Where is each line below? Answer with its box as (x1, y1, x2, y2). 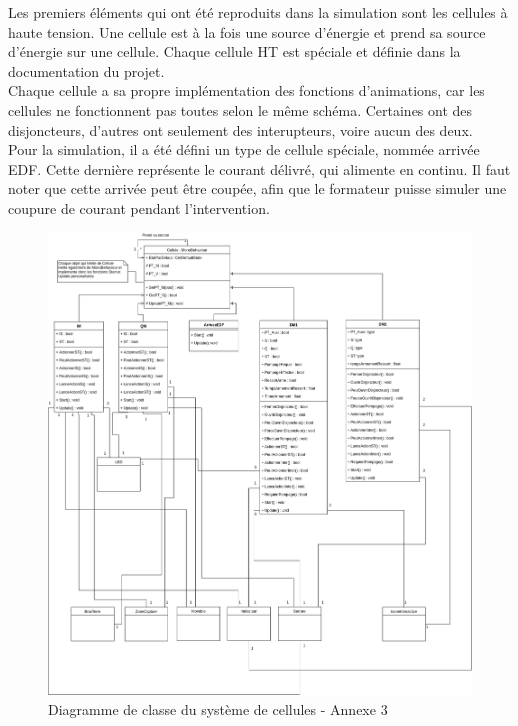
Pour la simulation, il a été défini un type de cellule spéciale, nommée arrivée (8, 139, 480, 160)
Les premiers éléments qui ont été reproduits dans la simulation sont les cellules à (8, 2, 508, 22)
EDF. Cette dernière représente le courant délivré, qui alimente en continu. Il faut (8, 158, 511, 179)
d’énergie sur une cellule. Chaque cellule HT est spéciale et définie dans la (8, 41, 461, 62)
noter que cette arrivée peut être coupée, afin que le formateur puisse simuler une (8, 178, 507, 199)
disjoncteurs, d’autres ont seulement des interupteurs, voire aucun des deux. (8, 119, 473, 140)
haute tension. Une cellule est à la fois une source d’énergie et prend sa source (8, 21, 486, 42)
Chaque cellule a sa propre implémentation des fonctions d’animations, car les (8, 80, 485, 101)
